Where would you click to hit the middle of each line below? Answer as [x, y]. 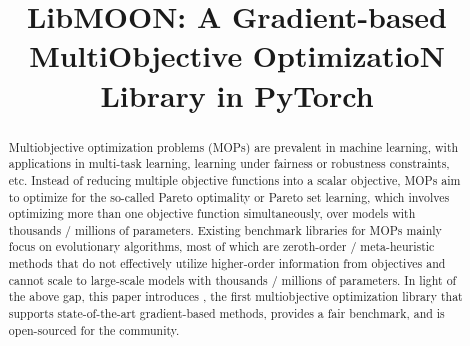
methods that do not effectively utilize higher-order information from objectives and [227, 263]
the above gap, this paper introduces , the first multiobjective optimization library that [235, 296]
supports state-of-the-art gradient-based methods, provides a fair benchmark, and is [226, 313]
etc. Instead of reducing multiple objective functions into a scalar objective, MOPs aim [234, 179]
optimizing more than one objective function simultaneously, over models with [212, 213]
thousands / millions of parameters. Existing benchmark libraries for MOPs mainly [225, 229]
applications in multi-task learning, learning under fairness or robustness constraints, [229, 163]
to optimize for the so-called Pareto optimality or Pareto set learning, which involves [229, 196]
